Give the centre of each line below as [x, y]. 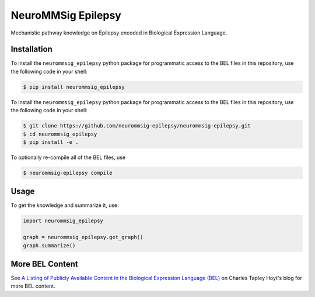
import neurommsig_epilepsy [63, 221]
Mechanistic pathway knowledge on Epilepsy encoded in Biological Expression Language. [119, 33]
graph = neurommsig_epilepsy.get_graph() [83, 237]
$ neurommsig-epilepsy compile [68, 173]
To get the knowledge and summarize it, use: [65, 205]
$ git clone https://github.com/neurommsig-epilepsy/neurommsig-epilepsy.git [137, 126]
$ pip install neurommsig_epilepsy [74, 87]
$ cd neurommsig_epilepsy [60, 134]
